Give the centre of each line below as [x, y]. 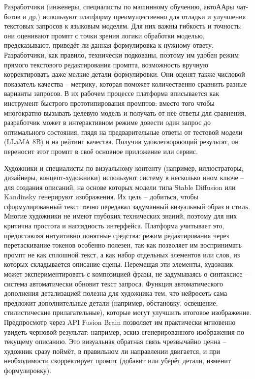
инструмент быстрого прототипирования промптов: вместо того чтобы [109, 103]
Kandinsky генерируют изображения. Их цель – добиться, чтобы [101, 197]
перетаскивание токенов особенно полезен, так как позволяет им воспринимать [123, 245]
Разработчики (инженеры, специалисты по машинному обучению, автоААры [119, 6]
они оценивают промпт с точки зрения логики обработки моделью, [104, 35]
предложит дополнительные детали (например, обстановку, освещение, [111, 302]
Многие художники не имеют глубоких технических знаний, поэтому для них [121, 216]
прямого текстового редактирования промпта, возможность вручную [106, 64]
